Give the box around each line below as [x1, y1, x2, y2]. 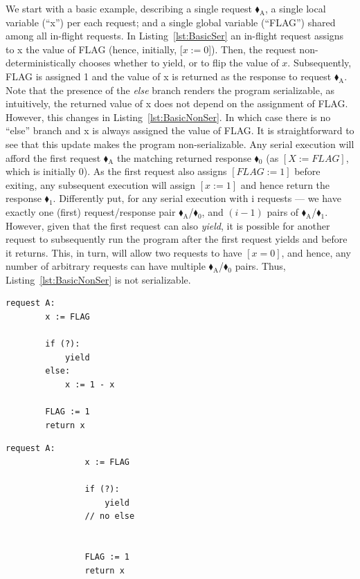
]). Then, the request [208, 42, 296, 56]
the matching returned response [116, 150, 251, 165]
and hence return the [240, 177, 330, 192]
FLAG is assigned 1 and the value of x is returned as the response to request [6, 68, 332, 83]
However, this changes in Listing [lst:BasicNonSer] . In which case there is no [6, 109, 331, 124]
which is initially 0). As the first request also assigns [6, 164, 227, 178]
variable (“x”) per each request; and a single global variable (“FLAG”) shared [6, 15, 336, 29]
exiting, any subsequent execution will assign [6, 177, 196, 192]
